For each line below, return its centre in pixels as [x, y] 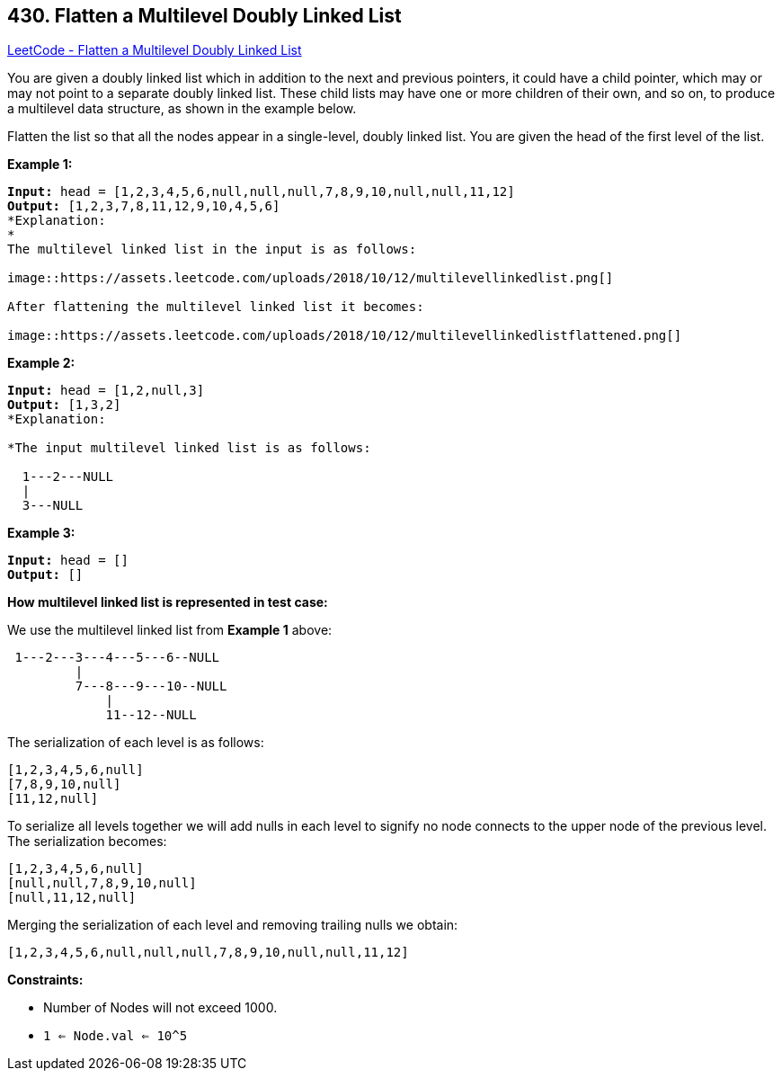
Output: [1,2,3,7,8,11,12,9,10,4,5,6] [144, 206]
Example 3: [41, 533]
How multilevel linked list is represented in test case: [168, 602]
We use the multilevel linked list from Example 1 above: [170, 630]
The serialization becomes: [87, 842]
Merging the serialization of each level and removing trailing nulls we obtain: [233, 925]
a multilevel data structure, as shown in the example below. [182, 109]
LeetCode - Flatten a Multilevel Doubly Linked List [155, 50]
